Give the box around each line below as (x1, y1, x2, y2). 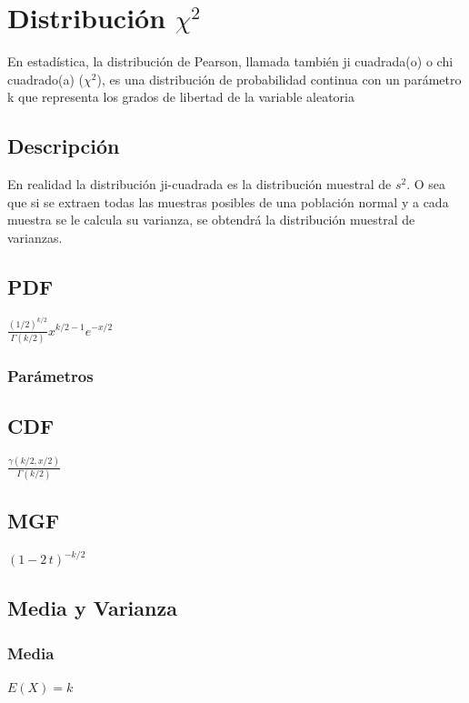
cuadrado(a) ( (7, 69, 85, 88)
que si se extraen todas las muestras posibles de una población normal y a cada (7, 192, 449, 211)
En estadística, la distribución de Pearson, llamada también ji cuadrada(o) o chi (7, 52, 454, 71)
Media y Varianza (7, 594, 177, 622)
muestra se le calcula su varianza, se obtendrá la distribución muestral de (7, 210, 415, 229)
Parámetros (7, 364, 94, 387)
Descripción (7, 132, 120, 160)
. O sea (406, 175, 446, 194)
